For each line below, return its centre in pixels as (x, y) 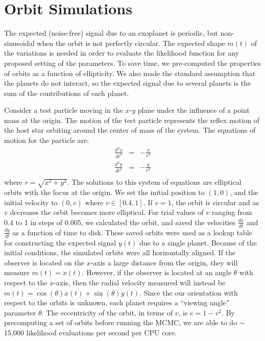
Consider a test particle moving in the (64, 110)
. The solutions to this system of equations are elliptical (154, 182)
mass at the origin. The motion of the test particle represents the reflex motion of (132, 120)
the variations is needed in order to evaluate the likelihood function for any (122, 53)
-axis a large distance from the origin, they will (164, 262)
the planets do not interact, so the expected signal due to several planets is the (128, 83)
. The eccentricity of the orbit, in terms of (107, 312)
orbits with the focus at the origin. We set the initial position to (104, 192)
